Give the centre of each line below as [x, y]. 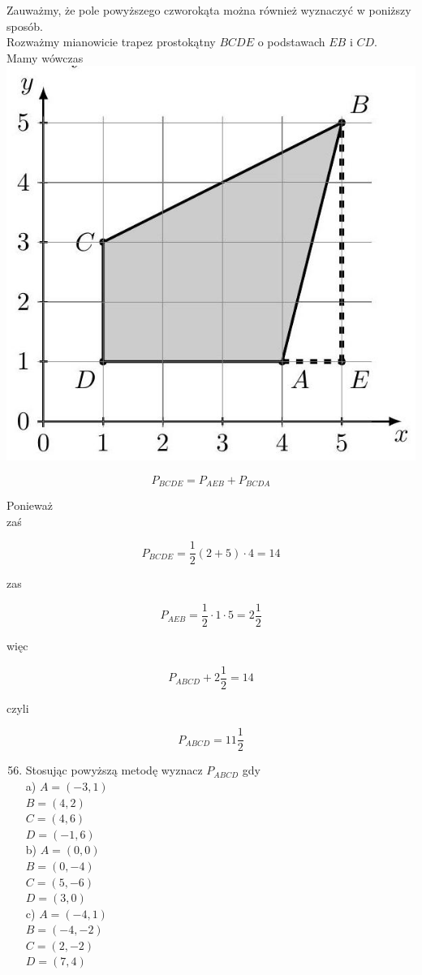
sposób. [25, 26]
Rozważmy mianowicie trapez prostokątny [111, 42]
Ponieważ [30, 505]
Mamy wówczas [45, 57]
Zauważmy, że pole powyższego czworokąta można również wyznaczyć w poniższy [209, 10]
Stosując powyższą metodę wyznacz [114, 770]
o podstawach [291, 42]
